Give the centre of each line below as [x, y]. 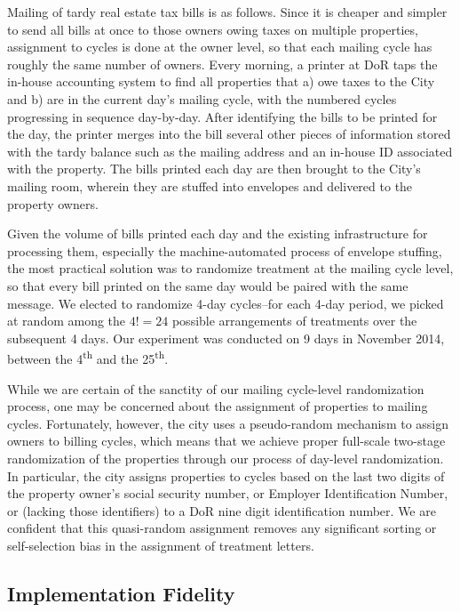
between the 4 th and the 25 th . [88, 357]
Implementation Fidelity [121, 593]
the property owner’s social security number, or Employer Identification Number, [228, 493]
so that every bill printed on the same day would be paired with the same [208, 285]
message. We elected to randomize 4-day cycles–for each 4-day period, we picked [226, 303]
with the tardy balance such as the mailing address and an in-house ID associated [230, 151]
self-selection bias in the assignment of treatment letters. [161, 545]
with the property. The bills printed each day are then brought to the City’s [214, 169]
